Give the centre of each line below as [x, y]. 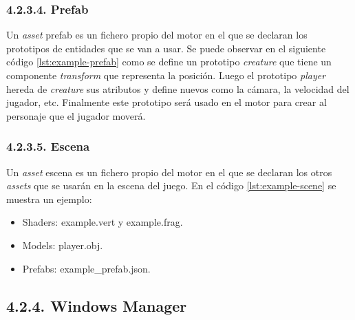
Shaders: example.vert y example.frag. [103, 222]
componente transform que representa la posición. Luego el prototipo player [166, 75]
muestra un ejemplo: [49, 199]
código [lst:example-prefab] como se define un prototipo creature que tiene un [169, 62]
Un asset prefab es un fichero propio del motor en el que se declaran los [157, 35]
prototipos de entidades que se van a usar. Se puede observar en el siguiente [166, 48]
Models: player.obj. [63, 245]
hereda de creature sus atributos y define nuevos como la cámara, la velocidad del [178, 88]
